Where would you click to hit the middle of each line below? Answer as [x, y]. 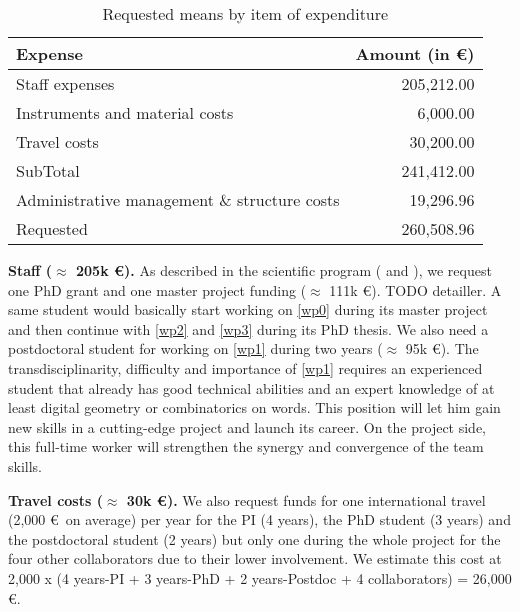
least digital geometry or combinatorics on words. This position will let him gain [254, 407]
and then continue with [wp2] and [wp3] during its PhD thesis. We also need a [248, 328]
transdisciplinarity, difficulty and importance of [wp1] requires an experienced [245, 367]
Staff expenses [65, 83]
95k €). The [442, 348]
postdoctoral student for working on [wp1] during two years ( [195, 348]
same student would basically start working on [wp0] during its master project [248, 309]
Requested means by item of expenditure [245, 13]
